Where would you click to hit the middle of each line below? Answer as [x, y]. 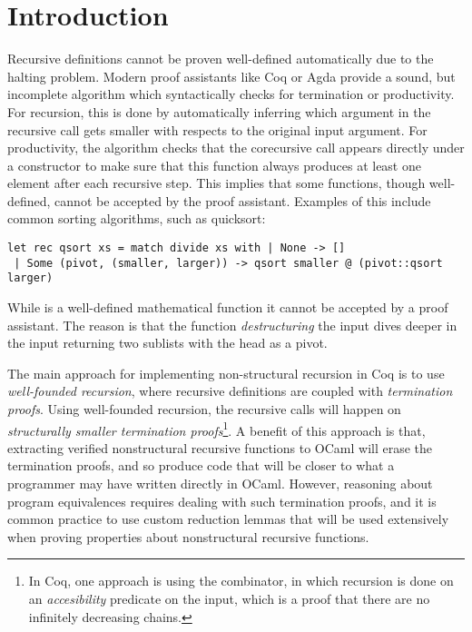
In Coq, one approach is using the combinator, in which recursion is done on [241, 581]
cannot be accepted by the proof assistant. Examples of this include [243, 200]
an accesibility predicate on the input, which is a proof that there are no [229, 598]
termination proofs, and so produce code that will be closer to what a [201, 465]
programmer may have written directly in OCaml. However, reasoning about [220, 484]
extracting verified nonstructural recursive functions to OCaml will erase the [220, 447]
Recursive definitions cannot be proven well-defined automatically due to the [221, 59]
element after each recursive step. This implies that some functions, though [216, 183]
